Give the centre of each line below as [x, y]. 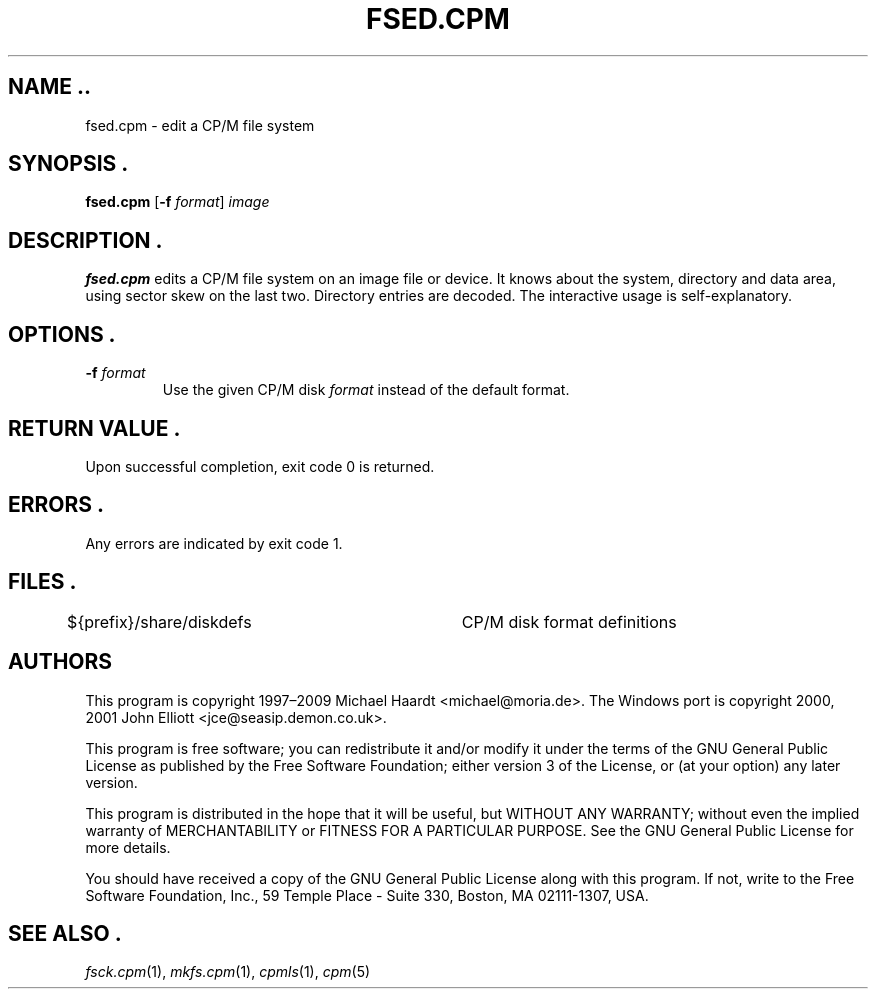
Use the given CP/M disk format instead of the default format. [366, 390]
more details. [128, 847]
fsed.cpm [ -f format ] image [177, 202]
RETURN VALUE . [94, 428]
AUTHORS [60, 662]
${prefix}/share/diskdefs [159, 621]
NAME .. [50, 87]
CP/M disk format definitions [569, 621]
